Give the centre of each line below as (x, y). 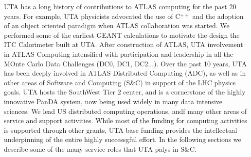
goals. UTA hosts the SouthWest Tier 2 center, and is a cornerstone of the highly (125, 92)
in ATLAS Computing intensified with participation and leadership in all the (119, 54)
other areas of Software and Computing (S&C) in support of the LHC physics (120, 82)
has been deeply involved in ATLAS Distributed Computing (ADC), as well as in (125, 73)
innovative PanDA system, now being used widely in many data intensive (113, 101)
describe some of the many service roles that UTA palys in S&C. (100, 149)
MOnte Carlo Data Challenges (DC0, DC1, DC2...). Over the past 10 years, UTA (125, 63)
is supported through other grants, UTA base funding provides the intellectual (121, 130)
